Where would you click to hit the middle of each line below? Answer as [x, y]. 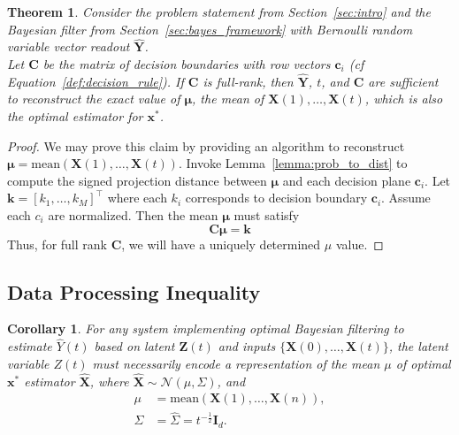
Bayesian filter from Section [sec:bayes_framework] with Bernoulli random [210, 29]
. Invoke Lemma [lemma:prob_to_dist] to [293, 163]
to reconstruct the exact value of [94, 99]
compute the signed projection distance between [137, 180]
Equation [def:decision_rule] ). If [96, 81]
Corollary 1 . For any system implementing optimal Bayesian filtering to [206, 328]
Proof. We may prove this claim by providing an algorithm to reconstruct [206, 145]
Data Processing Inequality [134, 291]
